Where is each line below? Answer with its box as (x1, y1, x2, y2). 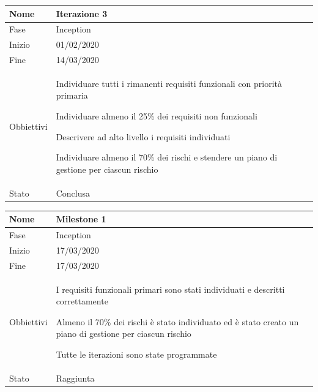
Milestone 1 (56, 213, 106, 225)
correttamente (56, 295, 108, 307)
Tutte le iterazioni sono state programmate (56, 348, 217, 361)
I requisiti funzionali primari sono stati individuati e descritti (56, 282, 285, 295)
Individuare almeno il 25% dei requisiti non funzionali (56, 110, 257, 123)
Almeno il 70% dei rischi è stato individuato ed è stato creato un (56, 315, 299, 328)
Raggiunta (56, 371, 95, 384)
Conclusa (56, 186, 90, 199)
